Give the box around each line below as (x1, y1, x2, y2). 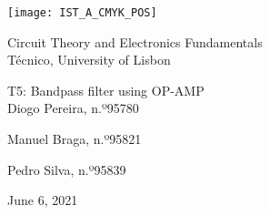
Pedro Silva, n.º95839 (7, 159, 126, 179)
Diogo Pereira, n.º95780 (7, 98, 139, 118)
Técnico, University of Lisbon (7, 50, 171, 69)
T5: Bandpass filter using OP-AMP (7, 80, 205, 99)
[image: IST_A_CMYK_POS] (7, 6, 157, 19)
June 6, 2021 (7, 190, 78, 210)
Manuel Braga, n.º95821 (7, 129, 142, 148)
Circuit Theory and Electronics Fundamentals (7, 32, 263, 51)
